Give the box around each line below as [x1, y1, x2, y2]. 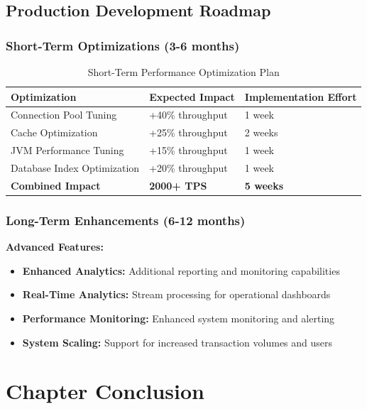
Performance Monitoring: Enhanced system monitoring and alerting [22, 310, 335, 325]
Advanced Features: [6, 239, 104, 254]
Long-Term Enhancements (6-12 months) [6, 211, 246, 229]
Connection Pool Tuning [11, 107, 117, 122]
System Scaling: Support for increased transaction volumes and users [22, 334, 333, 349]
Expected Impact [149, 89, 235, 104]
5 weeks [244, 178, 283, 192]
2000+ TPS [149, 178, 207, 192]
